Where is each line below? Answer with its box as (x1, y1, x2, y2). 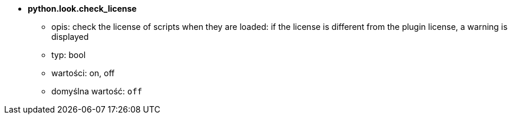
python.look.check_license (28, 4, 137, 13)
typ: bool (51, 50, 86, 60)
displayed (51, 32, 89, 42)
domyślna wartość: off (51, 86, 143, 96)
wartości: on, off (51, 68, 115, 78)
